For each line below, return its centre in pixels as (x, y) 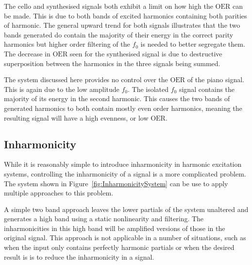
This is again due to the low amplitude (62, 89)
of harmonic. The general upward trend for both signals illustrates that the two (122, 25)
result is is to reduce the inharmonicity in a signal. (79, 256)
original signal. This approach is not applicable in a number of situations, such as (125, 238)
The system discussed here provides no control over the (86, 79)
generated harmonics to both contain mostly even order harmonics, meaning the (123, 108)
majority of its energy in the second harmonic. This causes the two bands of (117, 98)
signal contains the (207, 89)
